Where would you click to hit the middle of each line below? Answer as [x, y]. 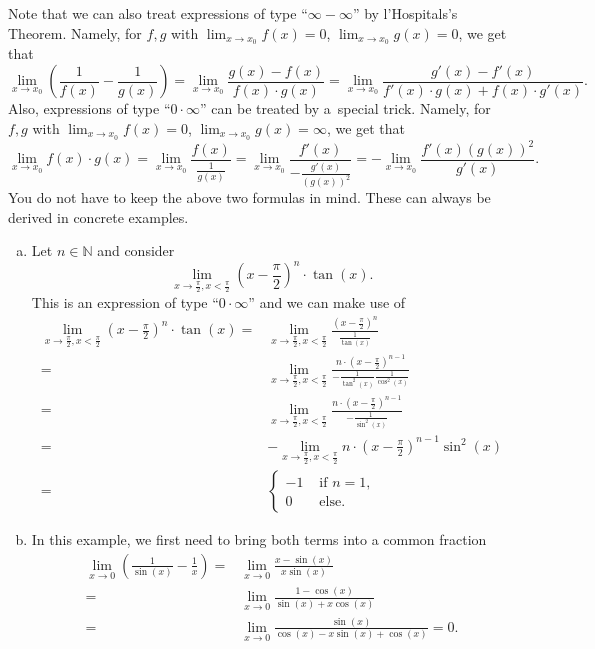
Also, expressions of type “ [89, 108]
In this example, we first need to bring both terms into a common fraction [259, 539]
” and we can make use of [327, 301]
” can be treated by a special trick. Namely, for [345, 108]
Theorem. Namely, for [75, 32]
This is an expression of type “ [125, 301]
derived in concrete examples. [98, 216]
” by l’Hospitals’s [405, 13]
